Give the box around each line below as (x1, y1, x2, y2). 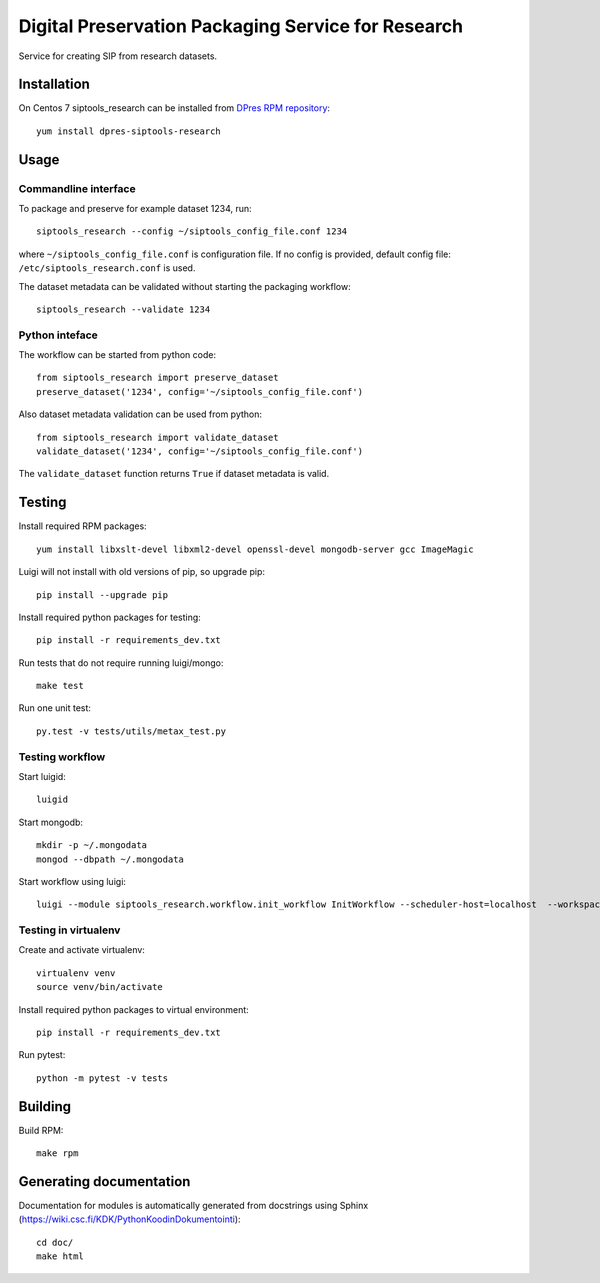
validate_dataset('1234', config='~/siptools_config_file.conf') (36, 446, 364, 457)
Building (18, 1098, 72, 1115)
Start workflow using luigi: (18, 875, 127, 887)
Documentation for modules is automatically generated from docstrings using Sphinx (18, 1200, 369, 1212)
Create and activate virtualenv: (18, 944, 145, 956)
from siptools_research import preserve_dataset (36, 372, 279, 384)
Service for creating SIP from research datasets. (18, 50, 218, 62)
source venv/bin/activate (36, 981, 164, 993)
